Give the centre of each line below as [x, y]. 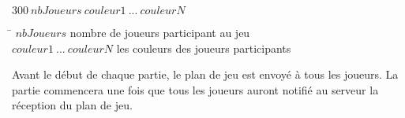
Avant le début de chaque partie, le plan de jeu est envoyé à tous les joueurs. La [205, 74]
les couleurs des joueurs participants [204, 48]
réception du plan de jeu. [72, 105]
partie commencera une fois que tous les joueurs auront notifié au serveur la [195, 89]
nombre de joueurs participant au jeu [160, 32]
